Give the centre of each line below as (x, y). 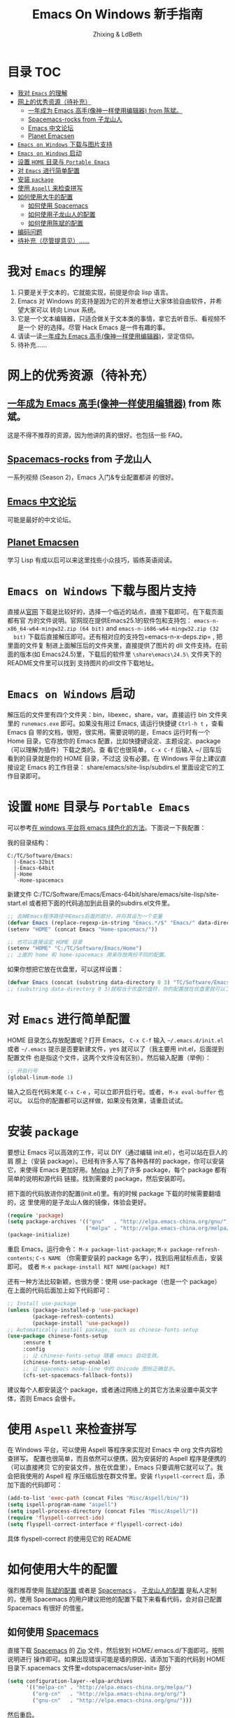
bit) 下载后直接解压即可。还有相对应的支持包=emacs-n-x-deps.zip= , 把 (118, 636)
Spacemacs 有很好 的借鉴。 (48, 1608)
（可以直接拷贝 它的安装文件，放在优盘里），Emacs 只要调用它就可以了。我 (115, 1467)
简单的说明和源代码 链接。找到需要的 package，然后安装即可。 (98, 1178)
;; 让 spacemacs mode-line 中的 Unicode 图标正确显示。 (100, 1369)
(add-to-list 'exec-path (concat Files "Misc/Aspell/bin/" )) (98, 1498)
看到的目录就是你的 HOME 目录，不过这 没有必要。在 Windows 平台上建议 (114, 758)
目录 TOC (34, 72)
